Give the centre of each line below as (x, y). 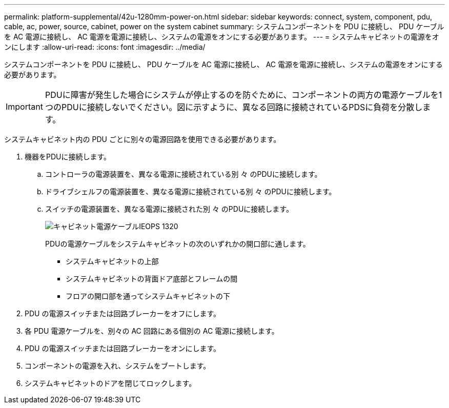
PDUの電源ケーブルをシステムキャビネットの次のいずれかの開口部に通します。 (178, 244)
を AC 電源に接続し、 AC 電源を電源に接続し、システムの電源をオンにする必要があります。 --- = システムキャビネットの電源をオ (222, 37)
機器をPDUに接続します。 (68, 157)
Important (24, 107)
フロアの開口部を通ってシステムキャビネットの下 (148, 296)
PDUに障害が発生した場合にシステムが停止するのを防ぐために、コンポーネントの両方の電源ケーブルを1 (243, 95)
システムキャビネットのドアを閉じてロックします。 (110, 383)
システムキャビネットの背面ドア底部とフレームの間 (152, 279)
